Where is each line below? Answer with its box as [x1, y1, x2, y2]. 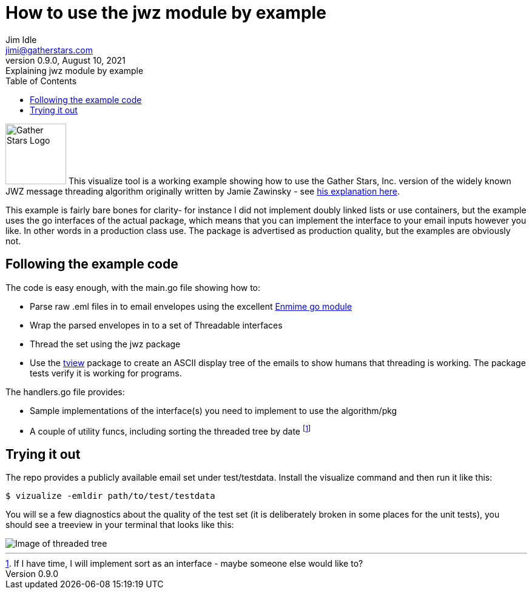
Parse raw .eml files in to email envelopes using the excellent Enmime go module [30, 301, 352, 312]
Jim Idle [5, 34, 37, 45]
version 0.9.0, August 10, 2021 [5, 55, 126, 65]
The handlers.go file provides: [5, 386, 125, 397]
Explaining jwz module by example [5, 65, 144, 76]
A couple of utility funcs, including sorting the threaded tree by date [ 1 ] [30, 424, 311, 436]
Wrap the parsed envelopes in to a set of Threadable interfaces [30, 319, 283, 330]
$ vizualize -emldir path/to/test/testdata [5, 491, 215, 501]
